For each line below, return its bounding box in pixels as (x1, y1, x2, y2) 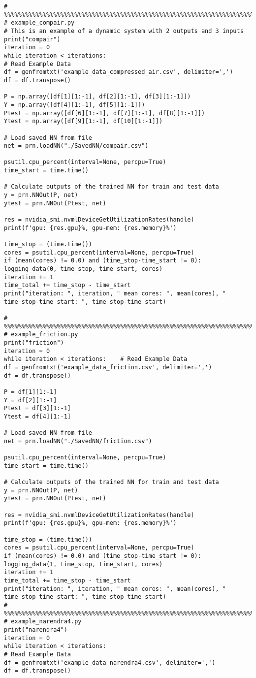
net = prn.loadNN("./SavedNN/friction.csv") (4, 437, 152, 445)
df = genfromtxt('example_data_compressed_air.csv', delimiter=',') (4, 68, 233, 76)
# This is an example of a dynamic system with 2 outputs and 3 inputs (4, 27, 244, 34)
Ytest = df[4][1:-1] (4, 413, 71, 420)
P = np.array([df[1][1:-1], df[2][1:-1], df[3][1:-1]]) (4, 93, 191, 100)
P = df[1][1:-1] (4, 388, 57, 395)
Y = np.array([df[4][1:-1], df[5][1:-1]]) (4, 101, 145, 108)
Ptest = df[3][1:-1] (4, 405, 71, 412)
